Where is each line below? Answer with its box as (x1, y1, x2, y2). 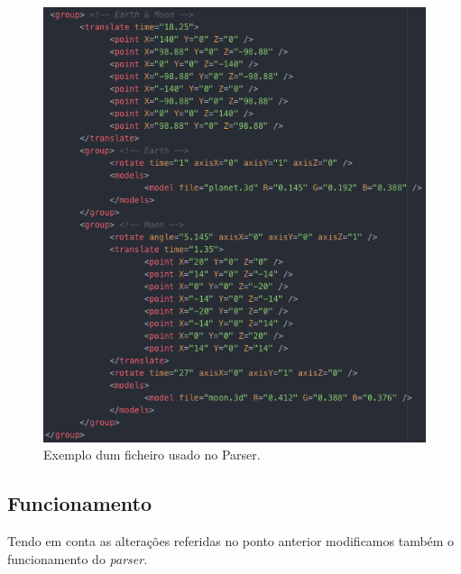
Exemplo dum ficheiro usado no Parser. (43, 445, 261, 464)
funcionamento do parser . (7, 549, 148, 568)
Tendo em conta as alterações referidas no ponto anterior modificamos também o (7, 532, 455, 550)
